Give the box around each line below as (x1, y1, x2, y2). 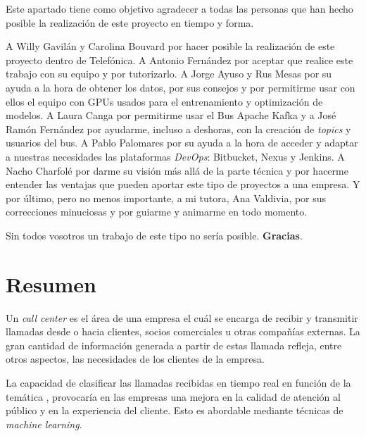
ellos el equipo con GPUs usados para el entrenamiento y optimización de (6, 94, 323, 108)
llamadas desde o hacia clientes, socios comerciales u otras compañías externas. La (6, 324, 360, 339)
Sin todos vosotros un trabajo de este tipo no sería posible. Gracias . (6, 228, 303, 242)
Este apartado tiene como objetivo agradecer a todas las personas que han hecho (6, 1, 353, 15)
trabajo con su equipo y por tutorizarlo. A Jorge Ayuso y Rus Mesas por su (6, 66, 332, 81)
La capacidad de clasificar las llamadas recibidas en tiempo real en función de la (6, 375, 351, 390)
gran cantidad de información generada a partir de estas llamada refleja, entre (6, 337, 342, 352)
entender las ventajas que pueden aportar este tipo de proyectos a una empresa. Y (6, 177, 360, 192)
